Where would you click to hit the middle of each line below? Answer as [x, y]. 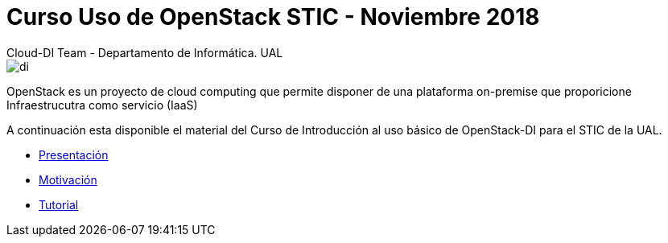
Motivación [68, 179]
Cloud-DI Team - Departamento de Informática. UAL [145, 52]
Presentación [74, 154]
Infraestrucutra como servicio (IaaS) [102, 105]
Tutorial [59, 204]
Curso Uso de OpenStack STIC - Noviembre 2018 [273, 17]
